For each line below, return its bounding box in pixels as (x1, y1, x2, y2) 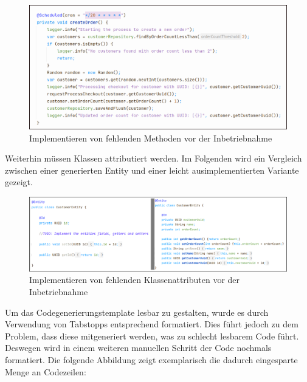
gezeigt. (5, 176, 33, 188)
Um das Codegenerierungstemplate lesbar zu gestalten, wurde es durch (5, 305, 269, 318)
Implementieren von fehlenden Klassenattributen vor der (29, 273, 240, 286)
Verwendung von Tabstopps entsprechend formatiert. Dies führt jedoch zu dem (5, 318, 298, 330)
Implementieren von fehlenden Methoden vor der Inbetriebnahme (29, 131, 272, 144)
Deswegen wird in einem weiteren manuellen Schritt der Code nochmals (5, 341, 272, 354)
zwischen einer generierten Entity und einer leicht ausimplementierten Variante (5, 163, 299, 176)
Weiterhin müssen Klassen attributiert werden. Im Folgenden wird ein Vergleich (5, 152, 302, 165)
